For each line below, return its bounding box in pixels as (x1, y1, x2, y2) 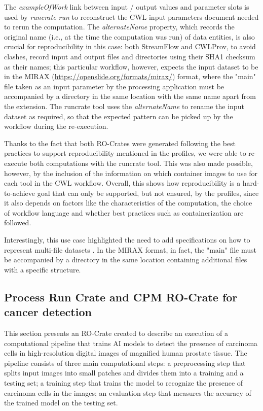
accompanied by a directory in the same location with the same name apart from (4, 91, 256, 101)
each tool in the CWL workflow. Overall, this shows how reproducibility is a (4, 178, 241, 188)
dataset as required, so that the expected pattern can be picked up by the (4, 111, 233, 121)
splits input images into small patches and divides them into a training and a (4, 367, 244, 378)
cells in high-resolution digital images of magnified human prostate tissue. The (4, 348, 247, 358)
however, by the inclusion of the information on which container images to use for (4, 167, 258, 178)
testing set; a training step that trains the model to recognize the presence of (4, 378, 243, 388)
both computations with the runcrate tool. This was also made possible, (29, 157, 253, 168)
